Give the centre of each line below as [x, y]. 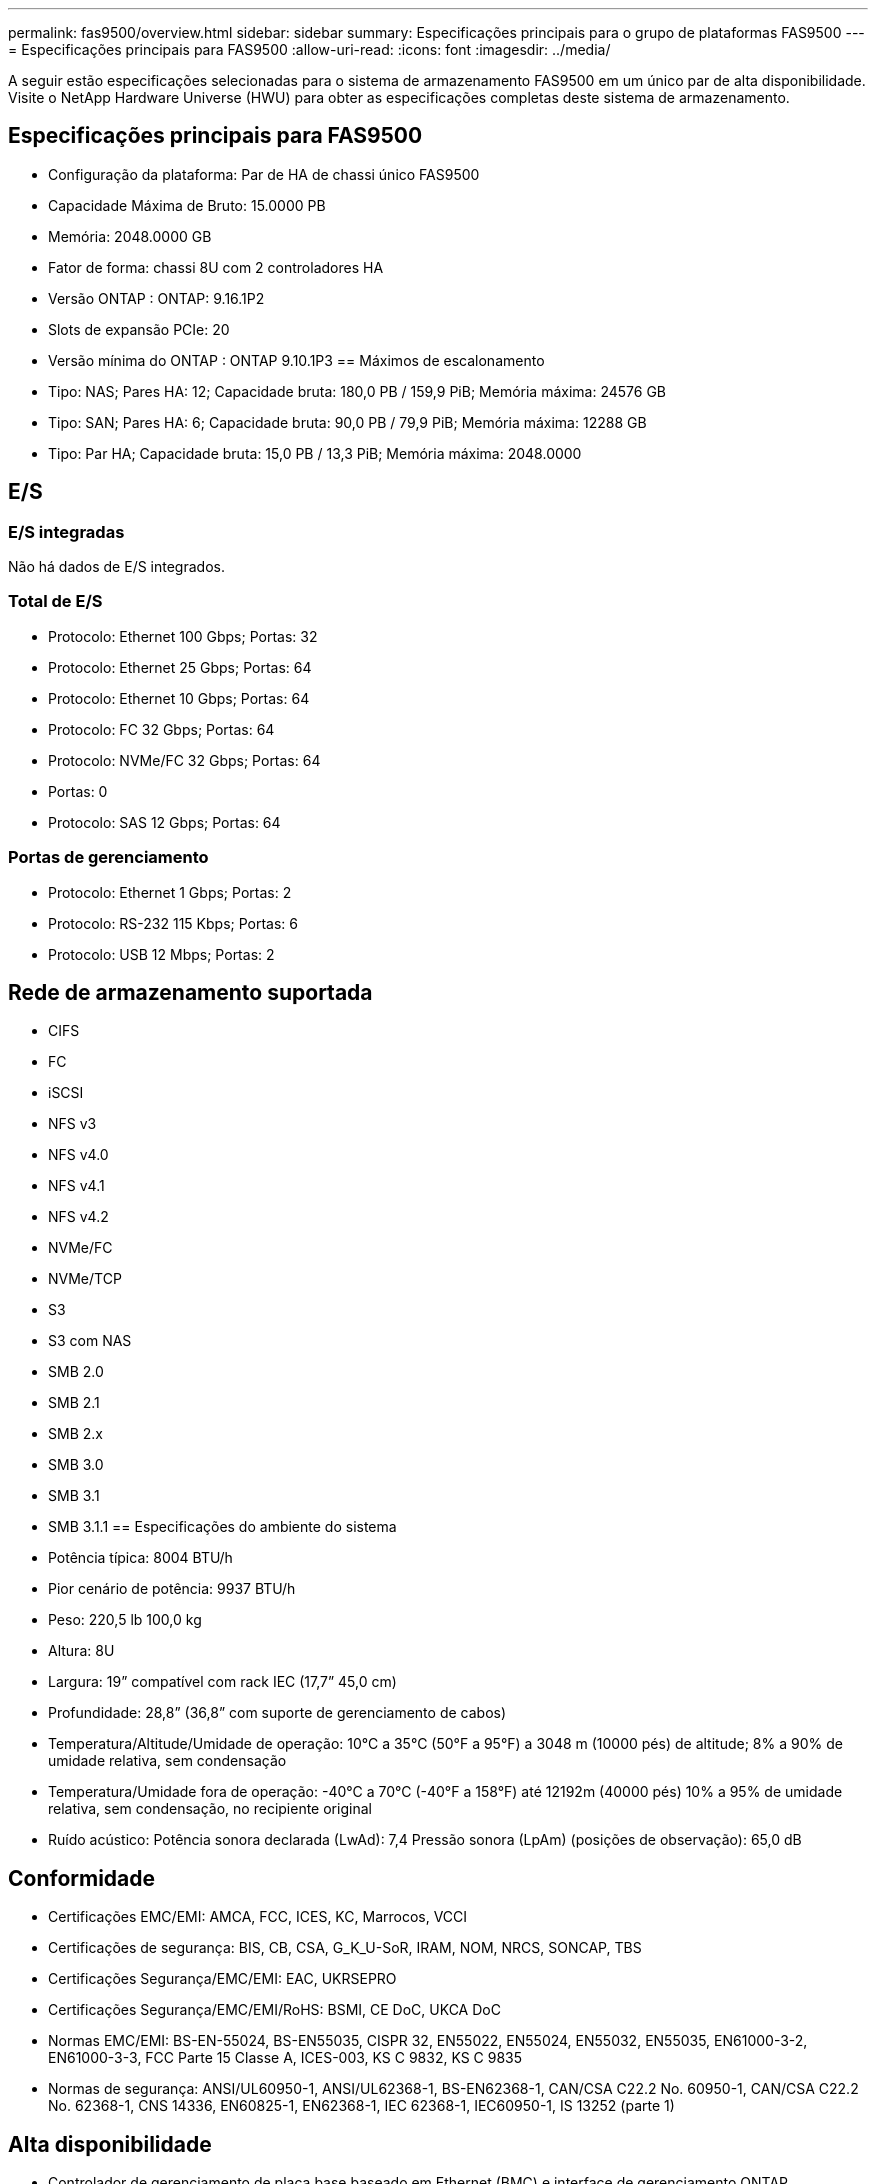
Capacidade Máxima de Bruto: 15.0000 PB [187, 205]
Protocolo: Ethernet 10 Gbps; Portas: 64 [179, 698]
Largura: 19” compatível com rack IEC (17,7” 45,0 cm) [222, 1682]
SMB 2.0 [76, 1372]
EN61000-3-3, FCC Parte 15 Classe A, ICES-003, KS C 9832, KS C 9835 [285, 2058]
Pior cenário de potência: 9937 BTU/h [172, 1589]
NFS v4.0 [78, 1155]
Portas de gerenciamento [108, 857]
